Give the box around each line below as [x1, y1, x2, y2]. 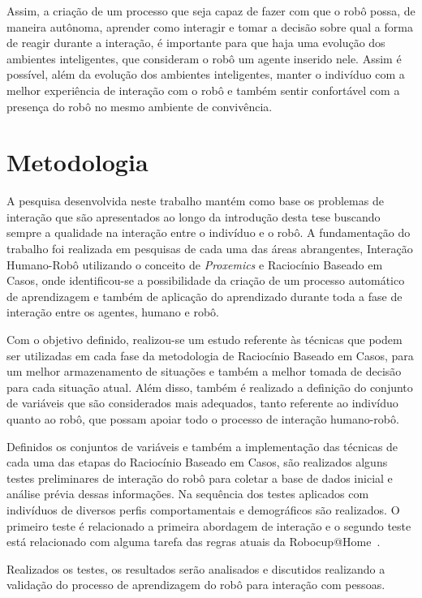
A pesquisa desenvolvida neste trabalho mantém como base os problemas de [6, 192, 384, 209]
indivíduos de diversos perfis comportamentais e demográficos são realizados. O [6, 501, 400, 518]
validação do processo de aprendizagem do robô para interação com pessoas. [6, 576, 385, 593]
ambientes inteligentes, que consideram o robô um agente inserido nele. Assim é [6, 49, 402, 67]
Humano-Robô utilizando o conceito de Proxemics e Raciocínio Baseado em [6, 256, 383, 273]
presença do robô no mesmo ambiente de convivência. [6, 97, 273, 114]
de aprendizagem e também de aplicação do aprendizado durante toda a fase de [6, 287, 403, 304]
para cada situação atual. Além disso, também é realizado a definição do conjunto [6, 378, 413, 395]
